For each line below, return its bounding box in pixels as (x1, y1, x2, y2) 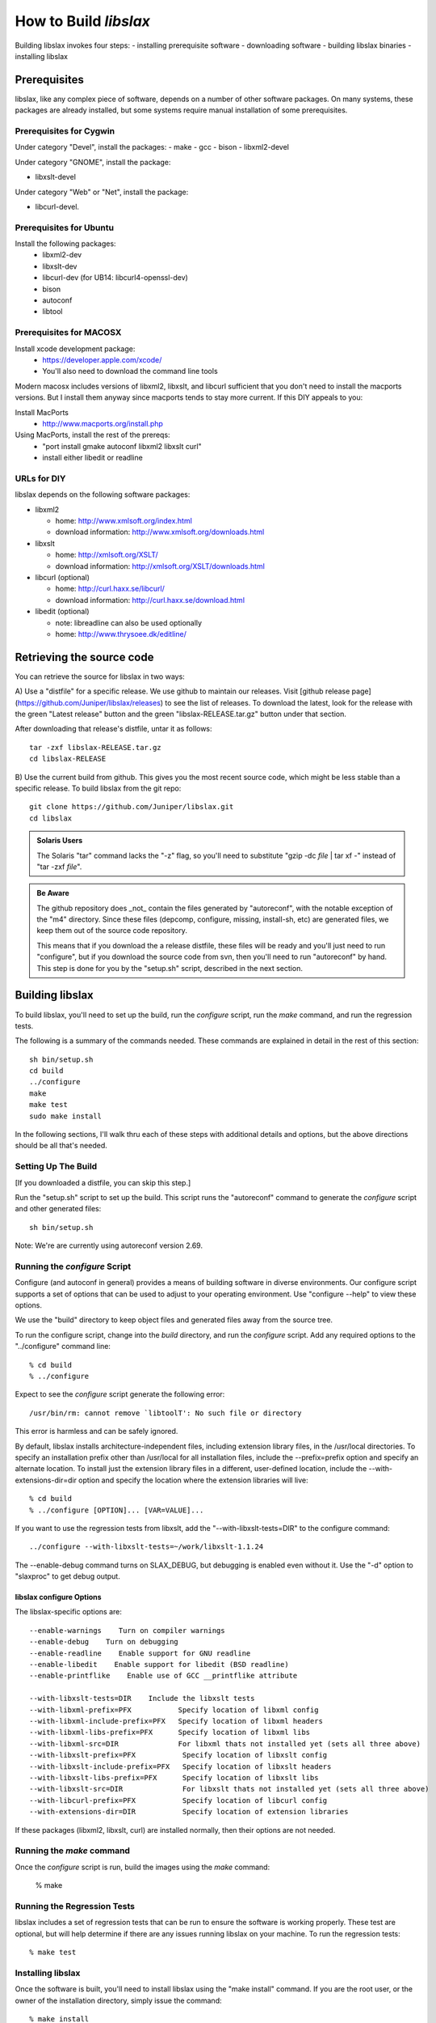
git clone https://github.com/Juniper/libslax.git (29, 802, 234, 812)
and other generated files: (15, 1204, 102, 1214)
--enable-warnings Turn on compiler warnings (29, 1626, 225, 1635)
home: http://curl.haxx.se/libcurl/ (55, 583, 166, 594)
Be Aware (36, 889, 70, 898)
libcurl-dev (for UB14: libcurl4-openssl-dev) (42, 273, 189, 282)
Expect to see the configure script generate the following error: (15, 1389, 225, 1399)
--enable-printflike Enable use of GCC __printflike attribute (29, 1671, 298, 1681)
